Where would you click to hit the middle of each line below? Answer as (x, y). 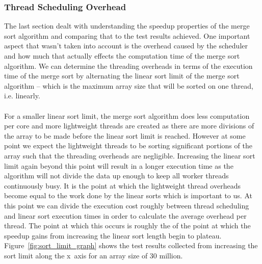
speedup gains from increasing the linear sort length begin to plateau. (113, 235)
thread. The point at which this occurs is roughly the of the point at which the (127, 226)
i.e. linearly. (22, 96)
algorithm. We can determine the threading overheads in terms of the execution (128, 65)
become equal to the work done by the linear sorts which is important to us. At (128, 195)
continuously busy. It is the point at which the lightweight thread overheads (122, 185)
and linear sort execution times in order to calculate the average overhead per (125, 215)
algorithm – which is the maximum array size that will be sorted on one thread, (129, 85)
